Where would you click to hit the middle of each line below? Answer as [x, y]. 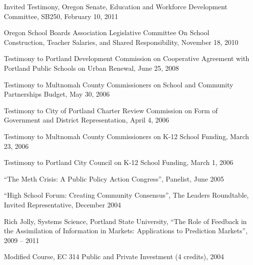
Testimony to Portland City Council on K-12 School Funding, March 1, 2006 [119, 162]
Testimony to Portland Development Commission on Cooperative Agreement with [127, 58]
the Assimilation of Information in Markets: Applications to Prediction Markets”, [126, 231]
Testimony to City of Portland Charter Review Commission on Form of [111, 110]
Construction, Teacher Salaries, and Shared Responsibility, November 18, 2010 [121, 42]
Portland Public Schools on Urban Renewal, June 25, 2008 [92, 68]
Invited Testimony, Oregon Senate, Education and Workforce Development [116, 6]
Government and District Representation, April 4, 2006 [86, 120]
